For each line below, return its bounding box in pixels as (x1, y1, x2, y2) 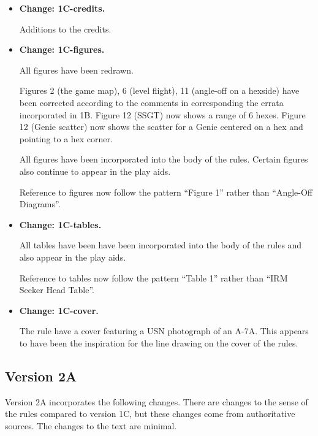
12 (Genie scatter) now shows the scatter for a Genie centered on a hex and (19, 120, 303, 133)
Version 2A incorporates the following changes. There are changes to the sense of (5, 395, 308, 408)
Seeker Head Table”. (19, 283, 94, 296)
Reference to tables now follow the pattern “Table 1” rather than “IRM (19, 271, 288, 284)
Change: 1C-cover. (19, 304, 99, 316)
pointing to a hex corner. (19, 132, 113, 145)
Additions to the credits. (19, 22, 112, 35)
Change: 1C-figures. (19, 43, 105, 56)
